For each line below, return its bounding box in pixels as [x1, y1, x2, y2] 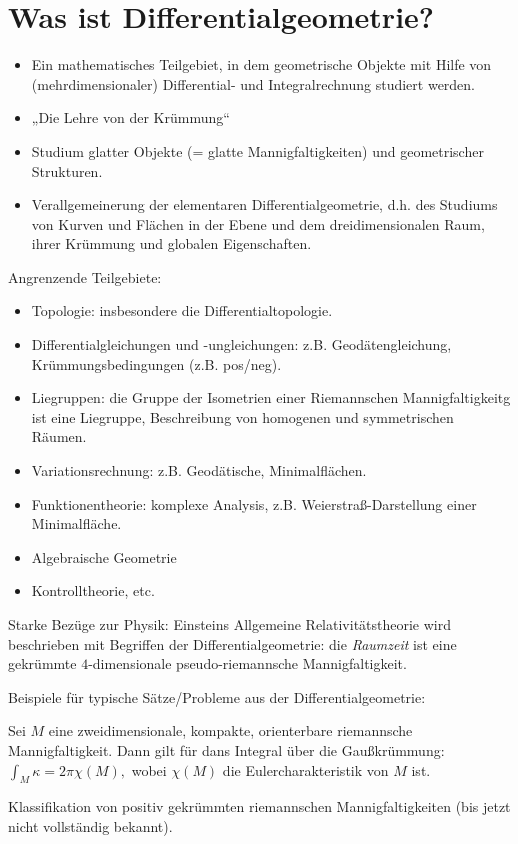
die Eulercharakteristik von [222, 759, 389, 780]
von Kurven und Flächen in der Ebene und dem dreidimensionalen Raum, [31, 213, 485, 234]
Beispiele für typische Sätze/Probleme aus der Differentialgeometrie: [8, 686, 426, 707]
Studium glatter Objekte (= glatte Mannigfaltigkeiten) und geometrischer [31, 140, 484, 161]
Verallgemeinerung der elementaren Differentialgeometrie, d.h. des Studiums [31, 194, 498, 215]
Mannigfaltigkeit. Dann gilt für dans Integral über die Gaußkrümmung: [8, 739, 445, 760]
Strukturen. [31, 160, 103, 181]
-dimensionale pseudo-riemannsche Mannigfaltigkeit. [88, 653, 407, 674]
